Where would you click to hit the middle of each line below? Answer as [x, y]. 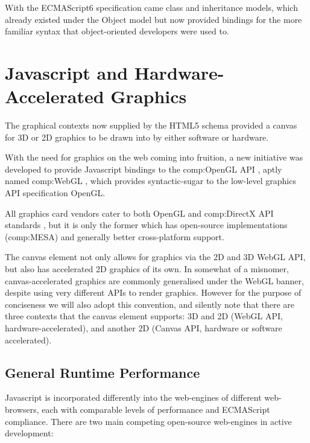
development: [29, 433]
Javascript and [67, 72]
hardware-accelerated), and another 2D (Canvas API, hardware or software [144, 328]
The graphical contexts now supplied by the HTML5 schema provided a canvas [151, 125]
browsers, [22, 409]
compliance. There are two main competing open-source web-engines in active [148, 421]
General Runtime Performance [103, 372]
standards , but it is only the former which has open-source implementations [146, 225]
